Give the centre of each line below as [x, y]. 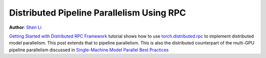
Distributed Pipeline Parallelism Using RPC [98, 13]
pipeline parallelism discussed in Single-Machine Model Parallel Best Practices [89, 50]
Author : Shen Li [25, 27]
